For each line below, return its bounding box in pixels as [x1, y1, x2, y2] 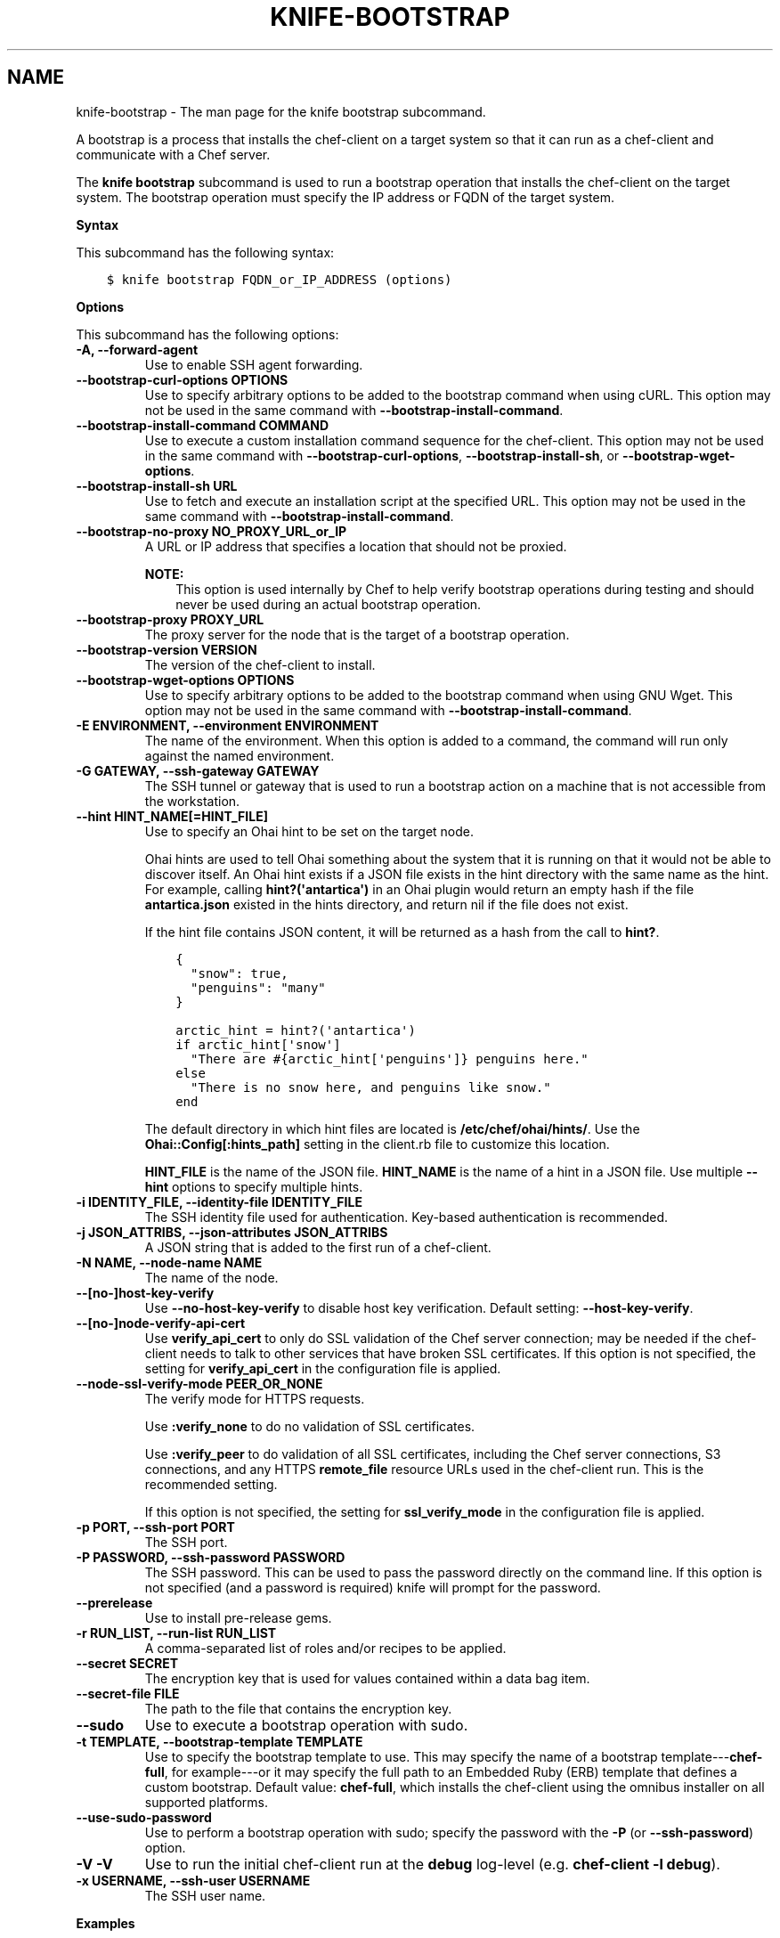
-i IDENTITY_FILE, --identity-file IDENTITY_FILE [76, 1193, 362, 1209]
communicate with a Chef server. [76, 146, 271, 162]
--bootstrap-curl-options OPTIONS [76, 371, 288, 387]
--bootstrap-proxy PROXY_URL [76, 611, 264, 627]
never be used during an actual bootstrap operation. [175, 596, 482, 612]
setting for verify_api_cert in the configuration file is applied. [144, 1360, 501, 1376]
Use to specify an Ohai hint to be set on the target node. [144, 823, 475, 839]
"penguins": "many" [191, 980, 326, 995]
